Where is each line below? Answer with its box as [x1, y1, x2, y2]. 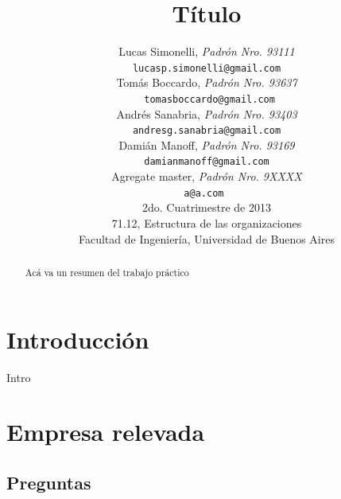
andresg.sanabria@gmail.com [132, 125, 281, 137]
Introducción [6, 322, 149, 355]
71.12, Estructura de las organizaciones [111, 214, 302, 231]
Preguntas [6, 470, 91, 494]
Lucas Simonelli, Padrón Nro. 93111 [118, 43, 295, 60]
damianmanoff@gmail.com [144, 156, 269, 168]
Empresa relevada [6, 415, 205, 448]
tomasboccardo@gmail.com [144, 93, 275, 105]
